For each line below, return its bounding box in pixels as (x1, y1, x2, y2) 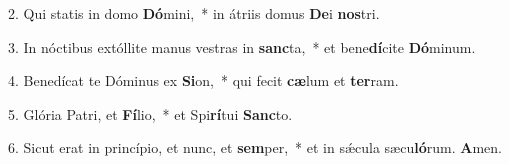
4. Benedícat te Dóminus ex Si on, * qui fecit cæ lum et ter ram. (8, 70, 399, 91)
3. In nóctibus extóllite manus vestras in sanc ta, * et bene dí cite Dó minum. (8, 36, 476, 57)
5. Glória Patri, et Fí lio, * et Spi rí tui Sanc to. (8, 103, 293, 124)
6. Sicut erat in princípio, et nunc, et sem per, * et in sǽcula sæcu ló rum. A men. (8, 137, 502, 158)
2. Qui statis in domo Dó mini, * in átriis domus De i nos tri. (8, 3, 380, 23)
